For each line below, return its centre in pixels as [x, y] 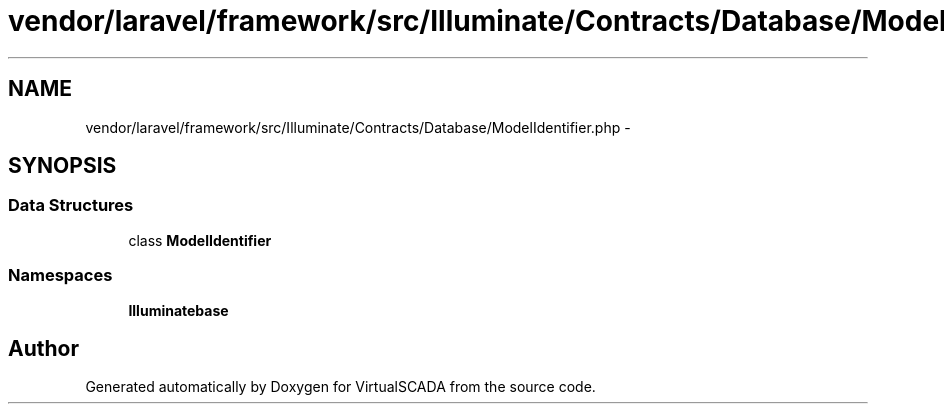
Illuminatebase [178, 310]
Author [43, 348]
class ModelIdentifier [200, 240]
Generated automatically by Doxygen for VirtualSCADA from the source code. [340, 387]
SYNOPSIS [62, 166]
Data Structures [71, 205]
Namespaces [60, 275]
